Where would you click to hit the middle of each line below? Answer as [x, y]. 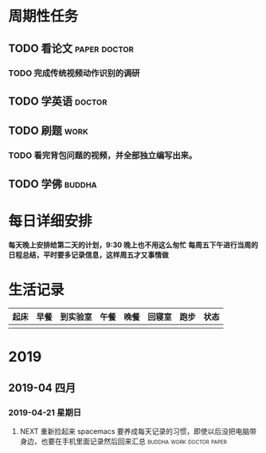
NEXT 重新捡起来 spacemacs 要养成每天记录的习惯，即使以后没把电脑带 [138, 431]
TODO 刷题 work [49, 131]
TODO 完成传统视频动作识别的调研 [74, 73]
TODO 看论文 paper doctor [71, 48]
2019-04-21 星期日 [45, 412]
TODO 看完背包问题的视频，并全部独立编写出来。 [103, 156]
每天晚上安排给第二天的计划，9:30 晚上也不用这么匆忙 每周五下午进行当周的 [133, 245]
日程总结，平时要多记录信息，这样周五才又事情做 [88, 254]
